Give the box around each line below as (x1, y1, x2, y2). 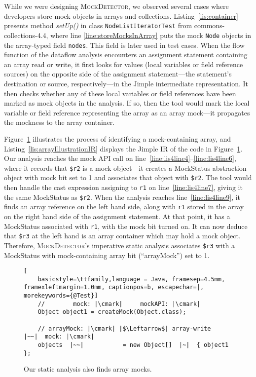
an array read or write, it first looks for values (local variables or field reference (4, 59, 243, 69)
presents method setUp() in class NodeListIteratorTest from (4, 20, 192, 31)
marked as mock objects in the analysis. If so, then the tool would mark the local (4, 98, 250, 108)
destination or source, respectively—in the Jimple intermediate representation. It (4, 78, 249, 88)
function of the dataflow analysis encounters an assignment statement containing (4, 49, 248, 60)
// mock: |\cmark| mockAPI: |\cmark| (37, 300, 200, 307)
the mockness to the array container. (4, 117, 115, 127)
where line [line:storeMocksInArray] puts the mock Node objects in (50, 30, 251, 40)
